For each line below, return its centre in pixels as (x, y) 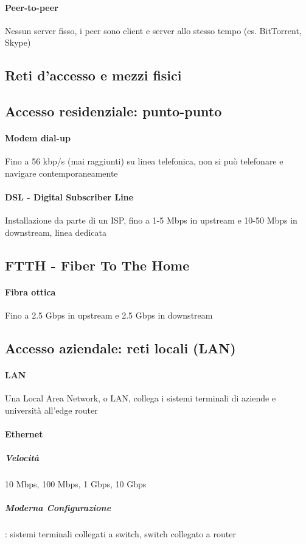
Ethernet (24, 434)
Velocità (22, 458)
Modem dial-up (38, 138)
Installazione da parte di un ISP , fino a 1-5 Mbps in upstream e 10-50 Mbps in (151, 220)
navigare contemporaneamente (61, 173)
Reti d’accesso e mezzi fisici (93, 75)
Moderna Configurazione (58, 508)
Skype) (18, 42)
